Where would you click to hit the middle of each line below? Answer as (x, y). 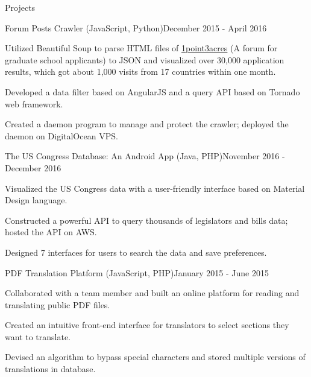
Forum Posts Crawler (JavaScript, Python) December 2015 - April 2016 (136, 27)
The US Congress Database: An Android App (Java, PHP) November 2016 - (145, 156)
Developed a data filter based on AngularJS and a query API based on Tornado (152, 91)
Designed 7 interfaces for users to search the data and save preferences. (136, 252)
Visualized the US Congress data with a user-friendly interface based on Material (155, 188)
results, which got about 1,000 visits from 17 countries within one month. (140, 71)
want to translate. (38, 336)
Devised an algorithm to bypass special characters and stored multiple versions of (155, 357)
